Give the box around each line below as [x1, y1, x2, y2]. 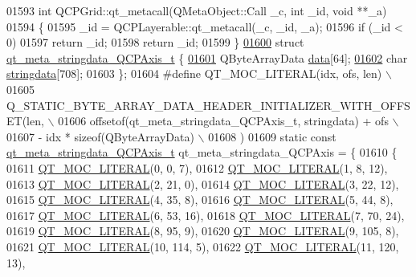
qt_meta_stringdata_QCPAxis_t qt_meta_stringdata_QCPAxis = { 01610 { [6, 144, 398, 161]
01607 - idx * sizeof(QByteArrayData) [6, 128, 194, 145]
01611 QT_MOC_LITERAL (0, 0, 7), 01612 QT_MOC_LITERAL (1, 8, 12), [6, 159, 388, 176]
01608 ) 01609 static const [208, 128, 336, 145]
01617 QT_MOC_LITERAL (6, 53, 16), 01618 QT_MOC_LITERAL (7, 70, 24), [6, 206, 405, 223]
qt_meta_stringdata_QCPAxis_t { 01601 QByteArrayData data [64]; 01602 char [6, 49, 408, 66]
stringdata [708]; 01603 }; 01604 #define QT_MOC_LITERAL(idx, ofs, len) [6, 65, 382, 82]
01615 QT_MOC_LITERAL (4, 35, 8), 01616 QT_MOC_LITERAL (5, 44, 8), [6, 191, 394, 208]
